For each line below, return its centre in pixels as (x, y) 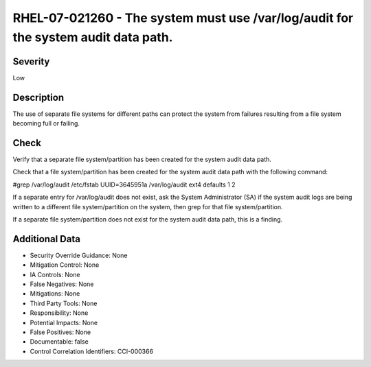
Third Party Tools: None (64, 303)
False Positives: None (60, 332)
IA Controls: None (55, 274)
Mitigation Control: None (65, 265)
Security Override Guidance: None (79, 255)
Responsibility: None (59, 313)
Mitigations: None (55, 294)
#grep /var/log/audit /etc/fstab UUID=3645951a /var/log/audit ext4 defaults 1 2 (124, 185)
